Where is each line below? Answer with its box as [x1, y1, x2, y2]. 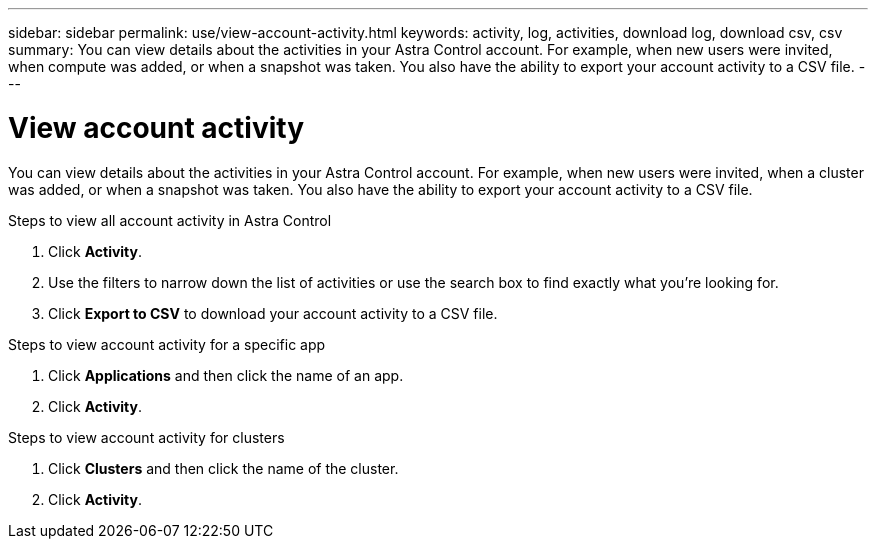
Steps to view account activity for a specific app [8, 335, 326, 353]
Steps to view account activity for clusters [8, 428, 285, 446]
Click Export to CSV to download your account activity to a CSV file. [48, 304, 498, 322]
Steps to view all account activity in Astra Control [8, 211, 332, 229]
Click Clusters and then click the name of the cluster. [48, 459, 399, 477]
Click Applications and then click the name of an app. [48, 366, 404, 384]
